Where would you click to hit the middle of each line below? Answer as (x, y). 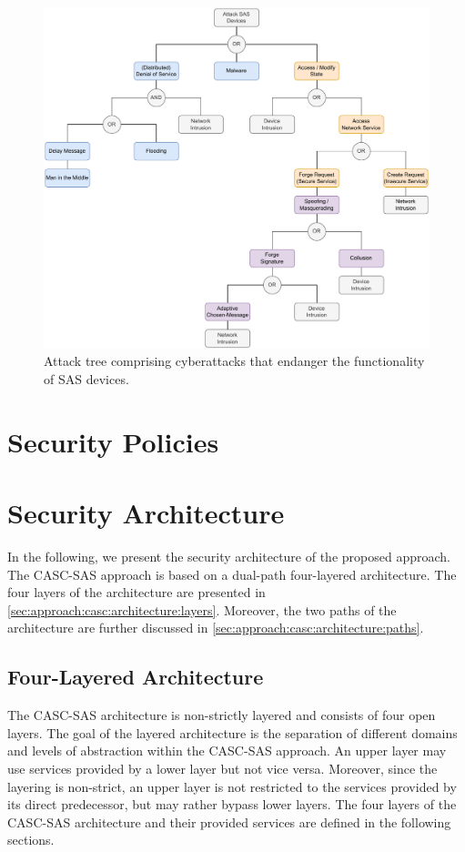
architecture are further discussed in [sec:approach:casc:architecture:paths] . (216, 628)
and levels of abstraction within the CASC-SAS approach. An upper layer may (227, 751)
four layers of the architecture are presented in (136, 592)
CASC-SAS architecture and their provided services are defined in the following (229, 822)
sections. (31, 840)
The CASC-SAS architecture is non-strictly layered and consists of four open (222, 715)
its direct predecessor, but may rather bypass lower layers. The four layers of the (232, 804)
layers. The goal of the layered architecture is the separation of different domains (232, 732)
